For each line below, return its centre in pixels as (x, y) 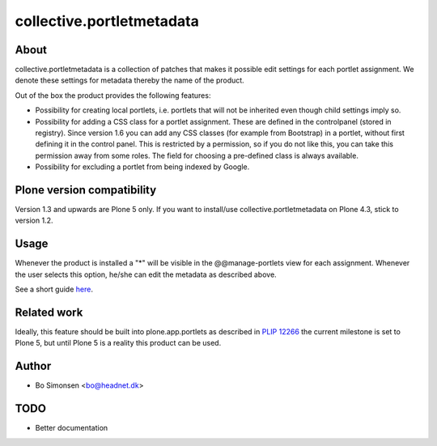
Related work (49, 312)
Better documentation (72, 428)
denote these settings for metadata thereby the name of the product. (129, 80)
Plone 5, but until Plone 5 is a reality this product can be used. (118, 343)
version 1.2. (34, 221)
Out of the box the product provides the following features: (113, 95)
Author (33, 366)
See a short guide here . (54, 289)
